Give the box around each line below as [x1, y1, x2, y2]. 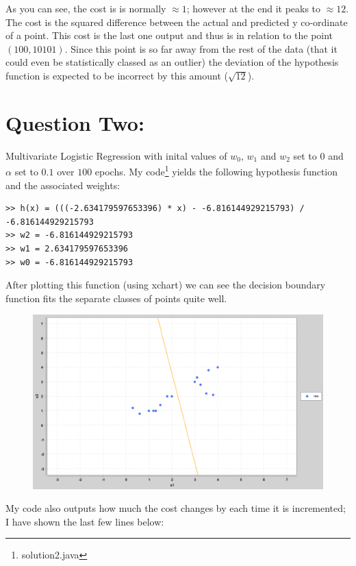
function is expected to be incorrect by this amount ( [5, 68, 228, 82]
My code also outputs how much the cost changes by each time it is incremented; [5, 501, 346, 515]
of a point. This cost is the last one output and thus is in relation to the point [5, 28, 333, 42]
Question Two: [5, 108, 144, 136]
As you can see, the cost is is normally [5, 1, 166, 15]
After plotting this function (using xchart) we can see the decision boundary [5, 278, 326, 292]
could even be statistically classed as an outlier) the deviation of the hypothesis [5, 55, 339, 69]
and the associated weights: [5, 177, 120, 192]
